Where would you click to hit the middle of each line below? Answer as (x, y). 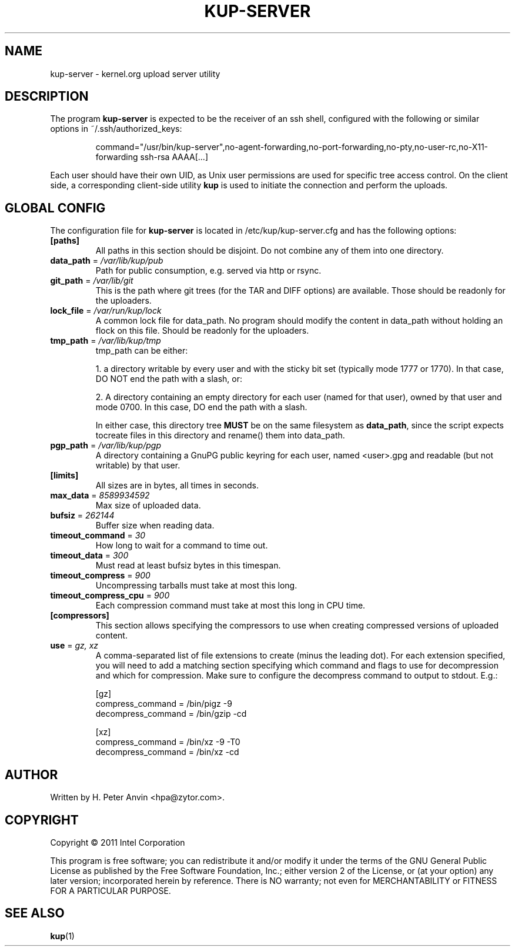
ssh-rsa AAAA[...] (174, 157)
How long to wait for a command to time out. (182, 546)
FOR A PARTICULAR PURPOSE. (111, 890)
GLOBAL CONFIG (55, 208)
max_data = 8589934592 (100, 496)
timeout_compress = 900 (100, 576)
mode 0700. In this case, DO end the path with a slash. (201, 407)
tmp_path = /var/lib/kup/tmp (106, 341)
